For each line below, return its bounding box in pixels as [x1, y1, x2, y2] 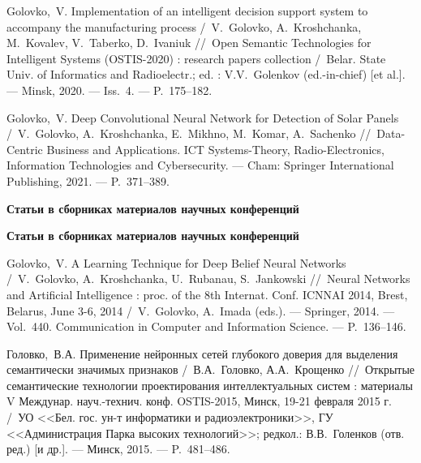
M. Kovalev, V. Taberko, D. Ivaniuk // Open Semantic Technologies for [6, 34, 372, 51]
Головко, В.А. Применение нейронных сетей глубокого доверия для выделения [6, 345, 398, 362]
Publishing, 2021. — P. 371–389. [6, 172, 170, 189]
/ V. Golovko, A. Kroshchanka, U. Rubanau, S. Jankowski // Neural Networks [6, 270, 410, 287]
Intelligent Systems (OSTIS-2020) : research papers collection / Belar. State [6, 49, 386, 66]
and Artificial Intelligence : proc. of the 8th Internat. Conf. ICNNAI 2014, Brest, [6, 285, 408, 302]
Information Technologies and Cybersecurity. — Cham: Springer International [6, 156, 394, 174]
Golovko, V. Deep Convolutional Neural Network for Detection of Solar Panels [6, 109, 399, 126]
